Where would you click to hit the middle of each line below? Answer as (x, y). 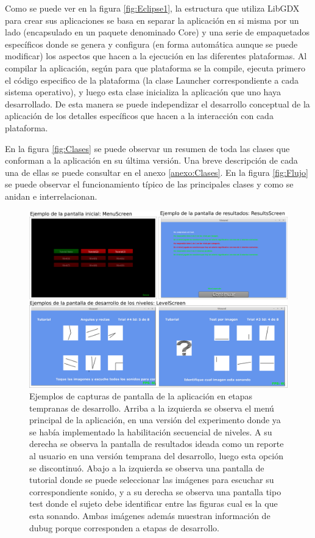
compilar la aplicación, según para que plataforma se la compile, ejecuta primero (155, 67)
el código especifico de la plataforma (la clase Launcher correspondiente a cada (152, 80)
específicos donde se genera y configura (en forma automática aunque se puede (151, 44)
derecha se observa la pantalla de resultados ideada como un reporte (157, 444)
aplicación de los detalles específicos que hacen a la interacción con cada (139, 116)
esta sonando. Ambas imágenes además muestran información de (150, 516)
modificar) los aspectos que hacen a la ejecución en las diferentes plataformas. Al (156, 56)
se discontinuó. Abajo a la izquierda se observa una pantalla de (147, 467)
